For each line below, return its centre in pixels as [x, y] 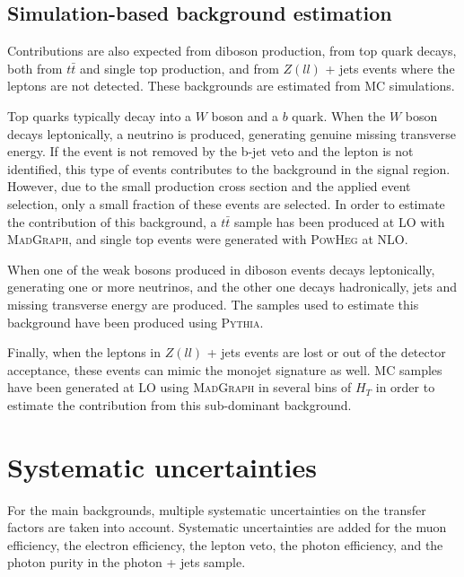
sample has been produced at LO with [339, 221]
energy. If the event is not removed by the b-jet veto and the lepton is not [210, 151]
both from [35, 68]
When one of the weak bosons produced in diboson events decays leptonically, [221, 269]
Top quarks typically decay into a [100, 115]
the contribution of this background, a [112, 221]
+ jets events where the [390, 68]
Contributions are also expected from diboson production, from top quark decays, [232, 51]
